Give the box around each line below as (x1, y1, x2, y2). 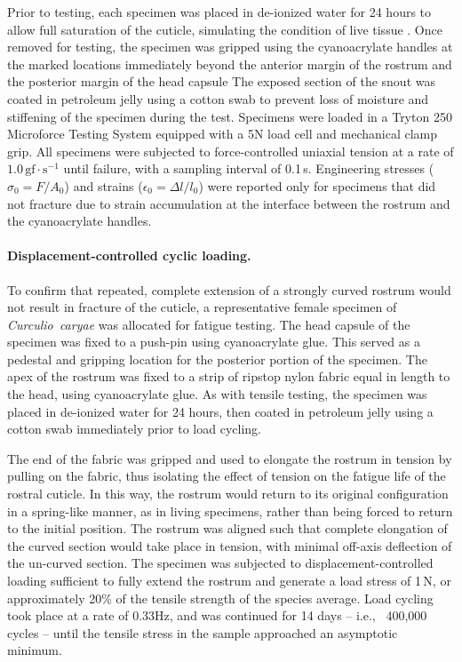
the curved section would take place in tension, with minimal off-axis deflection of (7, 536, 452, 554)
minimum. (7, 641, 62, 659)
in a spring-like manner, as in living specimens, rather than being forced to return (7, 501, 453, 520)
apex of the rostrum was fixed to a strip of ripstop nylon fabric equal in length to (7, 367, 450, 386)
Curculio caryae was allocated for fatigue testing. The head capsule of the (7, 315, 410, 333)
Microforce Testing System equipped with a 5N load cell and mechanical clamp (7, 124, 437, 143)
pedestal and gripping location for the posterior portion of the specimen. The (7, 349, 427, 368)
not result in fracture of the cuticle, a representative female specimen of (7, 298, 397, 316)
